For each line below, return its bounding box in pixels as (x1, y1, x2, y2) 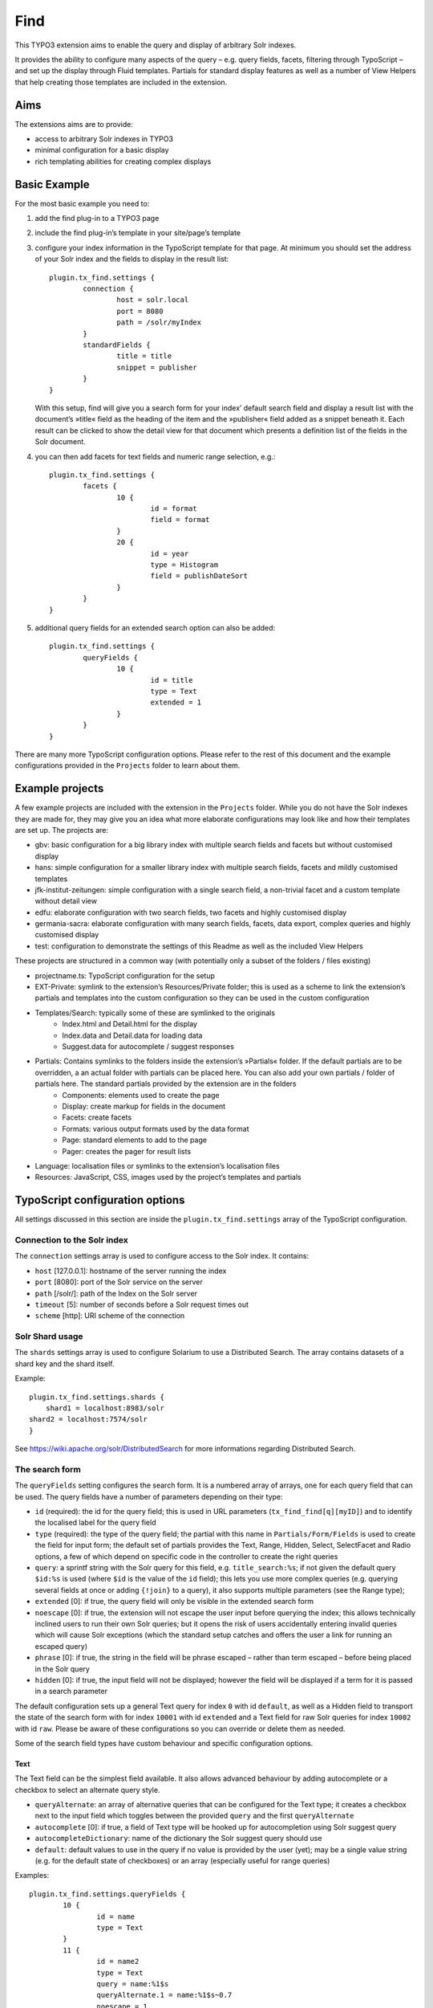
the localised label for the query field (34, 1518, 156, 1528)
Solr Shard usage (14, 1331, 83, 1342)
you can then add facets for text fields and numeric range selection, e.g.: (34, 451, 276, 461)
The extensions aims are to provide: (14, 119, 134, 129)
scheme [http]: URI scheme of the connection (34, 1311, 185, 1320)
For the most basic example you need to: (14, 198, 150, 208)
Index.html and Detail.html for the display (62, 1019, 198, 1029)
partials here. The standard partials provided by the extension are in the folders (34, 1079, 297, 1088)
